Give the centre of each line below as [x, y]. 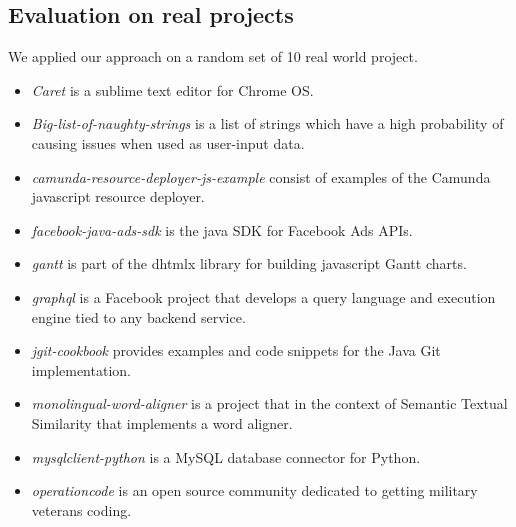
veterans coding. [81, 509]
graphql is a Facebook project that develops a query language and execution [263, 296]
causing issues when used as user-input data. [168, 142]
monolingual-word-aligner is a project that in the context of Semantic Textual [269, 403]
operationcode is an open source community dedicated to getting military [254, 490]
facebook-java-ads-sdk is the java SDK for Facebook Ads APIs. [222, 229]
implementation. [81, 369]
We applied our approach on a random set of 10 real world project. [213, 56]
